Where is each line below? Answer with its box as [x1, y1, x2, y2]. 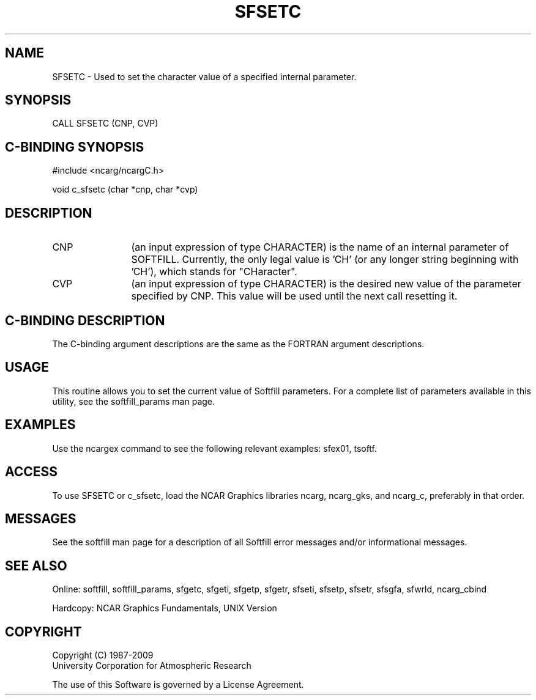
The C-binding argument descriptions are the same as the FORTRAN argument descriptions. [52, 338, 425, 349]
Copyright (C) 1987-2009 [52, 650, 154, 661]
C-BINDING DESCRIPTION [5, 312, 165, 328]
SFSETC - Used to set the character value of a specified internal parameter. [52, 71, 357, 82]
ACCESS [5, 464, 58, 480]
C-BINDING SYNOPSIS [5, 139, 144, 155]
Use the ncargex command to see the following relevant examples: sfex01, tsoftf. [52, 443, 378, 454]
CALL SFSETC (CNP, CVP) [52, 118, 158, 129]
